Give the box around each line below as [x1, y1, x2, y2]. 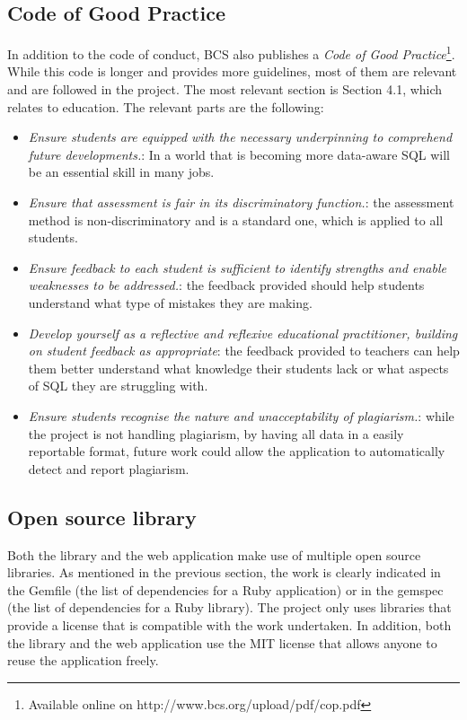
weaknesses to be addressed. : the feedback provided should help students [28, 276, 425, 294]
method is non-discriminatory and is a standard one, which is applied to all [28, 210, 444, 229]
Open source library [7, 503, 197, 531]
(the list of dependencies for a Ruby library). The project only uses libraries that [7, 598, 452, 617]
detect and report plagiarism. [28, 459, 189, 478]
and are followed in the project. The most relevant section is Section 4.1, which [7, 80, 443, 99]
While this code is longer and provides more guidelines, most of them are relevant [7, 62, 457, 81]
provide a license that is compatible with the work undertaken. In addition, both [7, 615, 452, 634]
